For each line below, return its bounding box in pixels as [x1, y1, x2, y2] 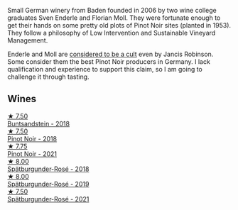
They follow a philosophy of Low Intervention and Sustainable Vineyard [7, 28, 216, 37]
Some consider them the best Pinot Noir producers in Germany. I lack [7, 57, 211, 66]
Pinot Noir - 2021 [7, 149, 58, 158]
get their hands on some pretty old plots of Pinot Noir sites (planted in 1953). [7, 21, 232, 29]
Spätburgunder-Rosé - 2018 [7, 165, 90, 173]
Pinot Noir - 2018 [7, 134, 58, 143]
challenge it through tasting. [7, 72, 90, 81]
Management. [7, 36, 48, 45]
